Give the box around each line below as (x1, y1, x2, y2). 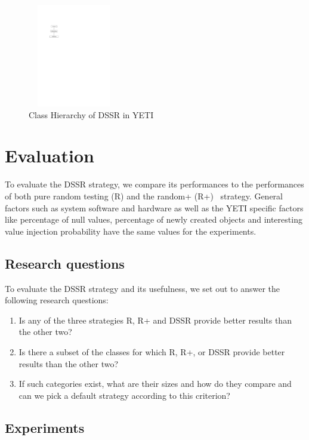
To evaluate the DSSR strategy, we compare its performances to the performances (5, 178, 304, 190)
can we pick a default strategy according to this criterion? (18, 389, 230, 401)
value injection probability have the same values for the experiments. (5, 224, 257, 237)
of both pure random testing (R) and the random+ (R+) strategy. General (5, 189, 283, 202)
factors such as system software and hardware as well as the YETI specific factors (5, 201, 304, 214)
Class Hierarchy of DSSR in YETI (29, 108, 154, 121)
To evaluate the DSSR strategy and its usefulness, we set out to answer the (5, 282, 280, 294)
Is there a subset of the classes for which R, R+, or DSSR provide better (18, 345, 285, 358)
